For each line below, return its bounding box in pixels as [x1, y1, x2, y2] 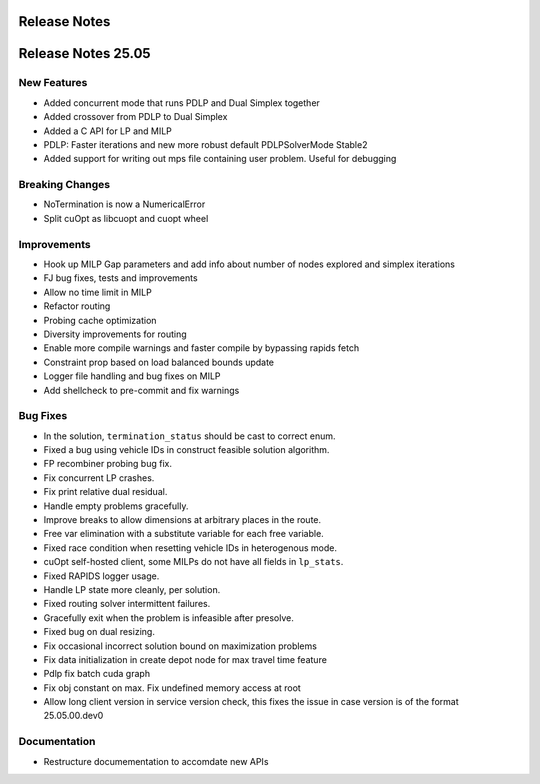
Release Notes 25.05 [18, 45, 151, 62]
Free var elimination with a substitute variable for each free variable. [43, 528, 324, 540]
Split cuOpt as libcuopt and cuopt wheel [43, 212, 209, 224]
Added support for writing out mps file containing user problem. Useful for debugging [43, 153, 397, 165]
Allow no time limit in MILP [43, 286, 152, 298]
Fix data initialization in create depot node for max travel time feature [43, 653, 327, 665]
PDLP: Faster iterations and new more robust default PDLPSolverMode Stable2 [43, 138, 368, 150]
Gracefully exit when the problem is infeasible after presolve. [43, 611, 294, 624]
